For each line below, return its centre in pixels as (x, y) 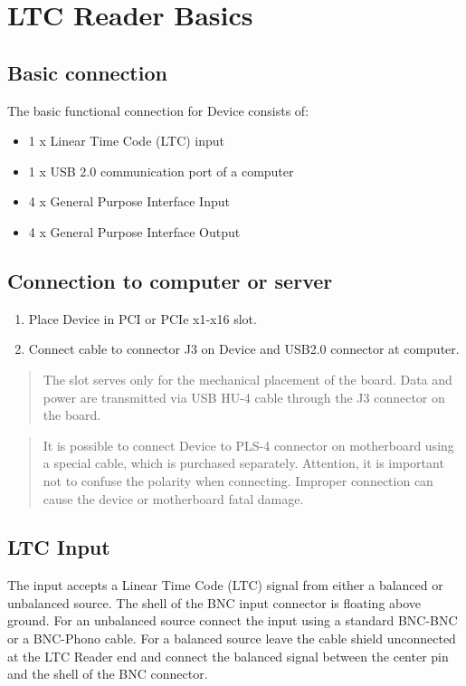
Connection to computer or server (170, 280)
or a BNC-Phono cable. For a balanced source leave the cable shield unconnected (232, 638)
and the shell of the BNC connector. (108, 674)
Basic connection (87, 72)
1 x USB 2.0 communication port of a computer (161, 171)
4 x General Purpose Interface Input (129, 201)
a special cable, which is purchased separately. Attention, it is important (243, 463)
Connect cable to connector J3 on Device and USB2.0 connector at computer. (244, 349)
